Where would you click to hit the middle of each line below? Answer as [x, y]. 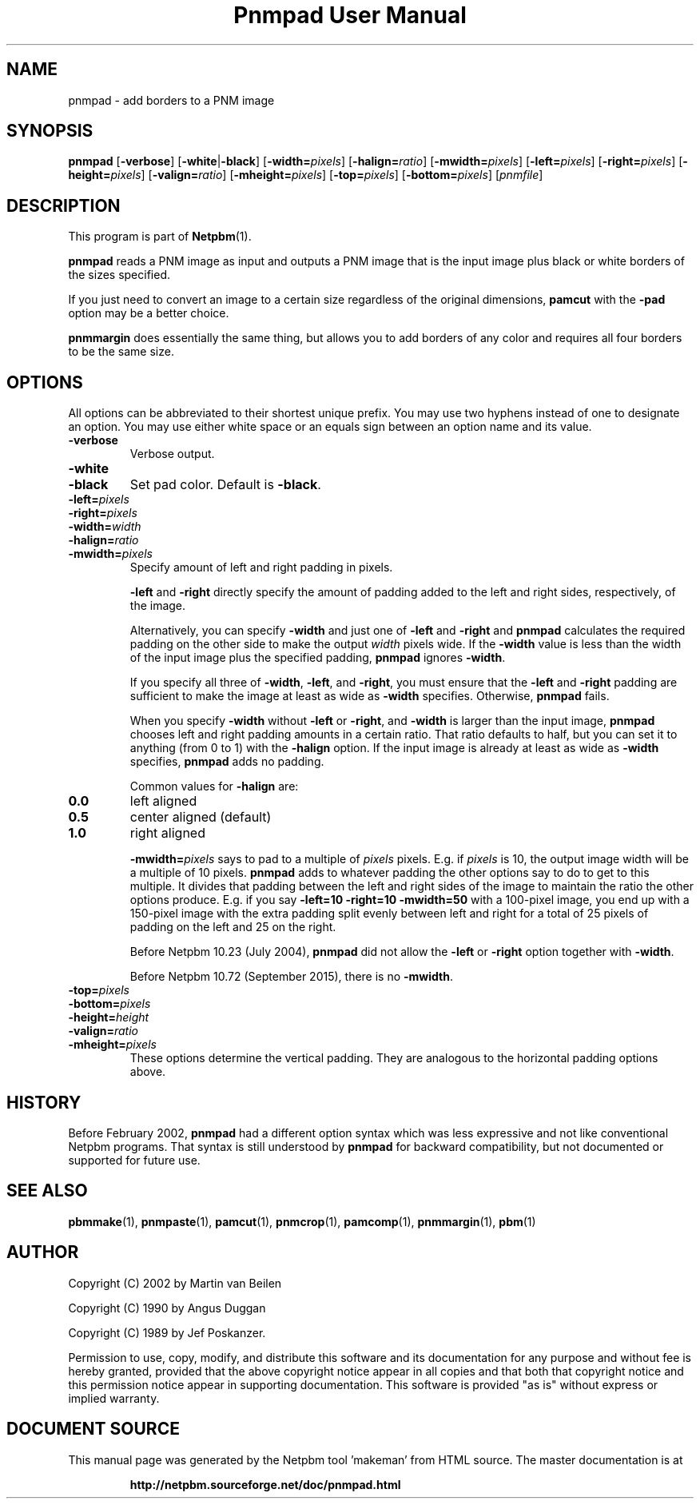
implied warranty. [114, 1398]
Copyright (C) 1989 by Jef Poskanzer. [167, 1332]
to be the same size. [121, 352]
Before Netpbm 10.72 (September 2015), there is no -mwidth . [292, 977]
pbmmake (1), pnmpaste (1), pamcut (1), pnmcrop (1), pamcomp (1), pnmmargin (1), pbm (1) [302, 1221]
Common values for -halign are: [214, 786]
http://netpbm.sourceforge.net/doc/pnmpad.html [265, 1484]
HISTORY [44, 1102]
